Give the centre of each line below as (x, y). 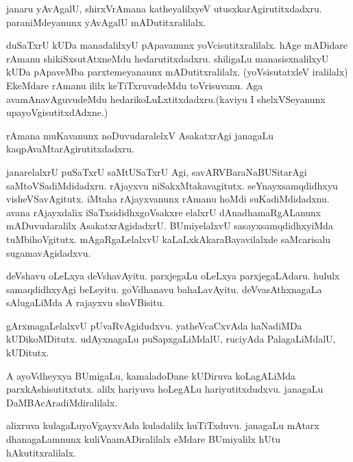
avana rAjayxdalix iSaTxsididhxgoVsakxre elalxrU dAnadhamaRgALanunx (164, 212)
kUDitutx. (28, 353)
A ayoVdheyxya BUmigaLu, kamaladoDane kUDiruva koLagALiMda (151, 375)
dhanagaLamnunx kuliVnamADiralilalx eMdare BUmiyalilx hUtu (144, 439)
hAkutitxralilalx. (41, 452)
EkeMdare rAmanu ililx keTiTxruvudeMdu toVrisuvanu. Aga (135, 85)
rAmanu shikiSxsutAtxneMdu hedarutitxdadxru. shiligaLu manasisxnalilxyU (168, 58)
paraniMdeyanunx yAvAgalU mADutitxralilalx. (106, 22)
